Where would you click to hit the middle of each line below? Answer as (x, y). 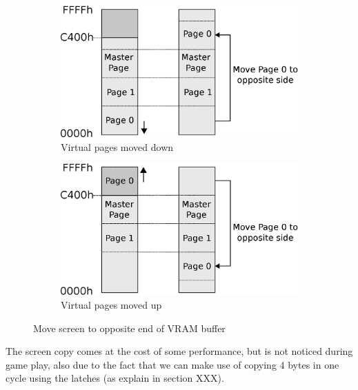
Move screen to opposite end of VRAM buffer (129, 328)
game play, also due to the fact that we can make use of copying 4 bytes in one (172, 364)
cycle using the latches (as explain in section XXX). (115, 378)
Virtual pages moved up (111, 305)
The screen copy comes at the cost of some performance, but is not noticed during (179, 351)
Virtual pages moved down (117, 146)
